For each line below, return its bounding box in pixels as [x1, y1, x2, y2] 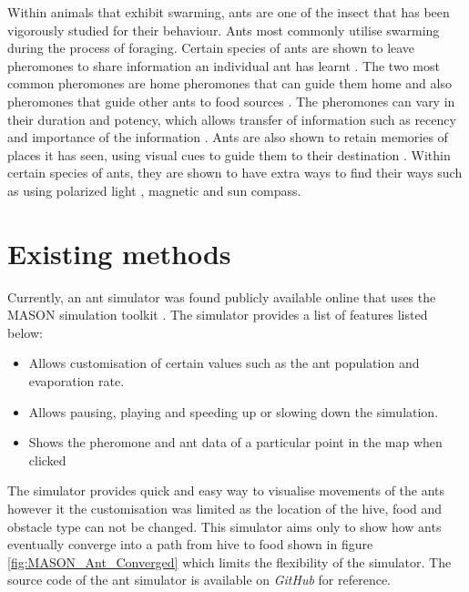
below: [7, 322, 43, 342]
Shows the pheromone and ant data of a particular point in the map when [28, 433, 443, 452]
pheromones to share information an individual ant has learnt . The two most [7, 56, 440, 75]
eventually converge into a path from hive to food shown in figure [7, 535, 373, 554]
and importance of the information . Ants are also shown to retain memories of [7, 128, 448, 147]
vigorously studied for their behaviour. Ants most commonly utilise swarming [7, 20, 440, 39]
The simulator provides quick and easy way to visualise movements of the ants [7, 481, 445, 500]
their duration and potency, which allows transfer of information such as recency [7, 109, 456, 128]
